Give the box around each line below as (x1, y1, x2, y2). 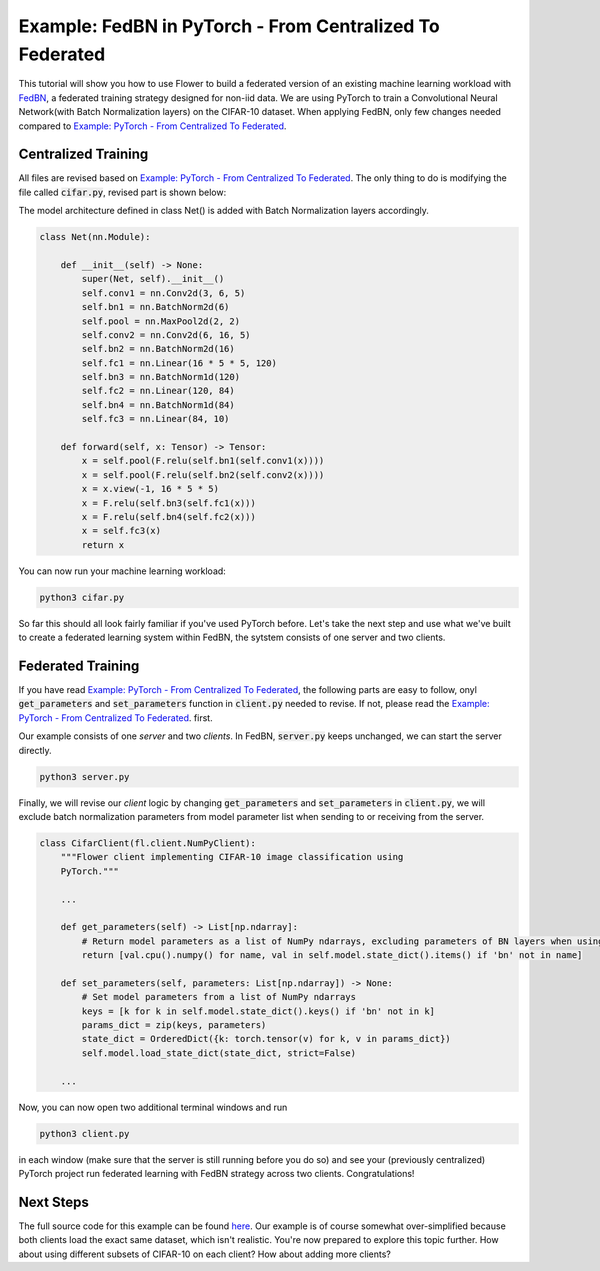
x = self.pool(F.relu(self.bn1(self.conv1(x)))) (81, 455, 325, 467)
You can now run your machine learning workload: (18, 565, 227, 577)
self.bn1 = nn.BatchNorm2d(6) (81, 301, 230, 313)
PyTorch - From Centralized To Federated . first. (18, 711, 214, 724)
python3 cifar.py (39, 591, 125, 603)
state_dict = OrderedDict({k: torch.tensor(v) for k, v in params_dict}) (81, 1033, 452, 1045)
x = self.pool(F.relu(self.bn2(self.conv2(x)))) (81, 469, 325, 480)
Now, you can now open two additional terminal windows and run (18, 1101, 288, 1113)
